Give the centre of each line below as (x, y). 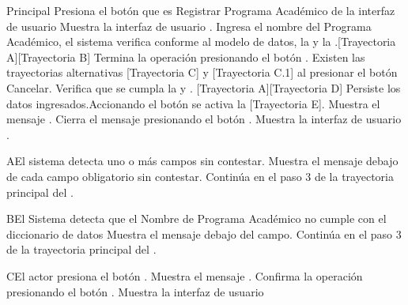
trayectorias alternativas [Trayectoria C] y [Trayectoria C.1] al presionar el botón (202, 72)
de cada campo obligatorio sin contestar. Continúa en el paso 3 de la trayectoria (200, 176)
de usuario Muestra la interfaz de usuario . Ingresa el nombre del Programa (189, 26)
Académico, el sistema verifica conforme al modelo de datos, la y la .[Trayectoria (201, 41)
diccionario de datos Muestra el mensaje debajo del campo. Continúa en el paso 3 (204, 233)
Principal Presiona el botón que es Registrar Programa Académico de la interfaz (201, 10)
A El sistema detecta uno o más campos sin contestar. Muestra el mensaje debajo (202, 161)
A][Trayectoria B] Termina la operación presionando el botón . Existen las (186, 56)
